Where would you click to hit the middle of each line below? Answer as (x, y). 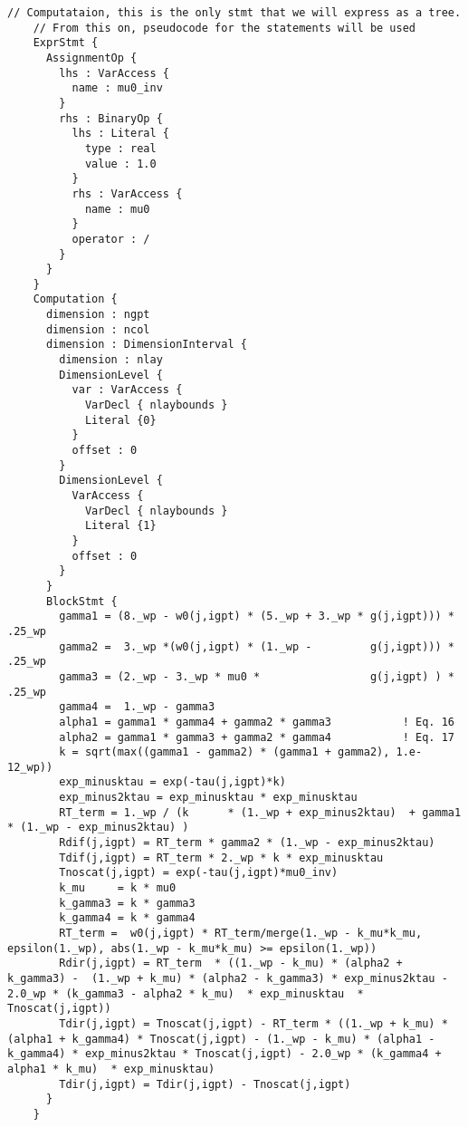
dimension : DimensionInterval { (146, 345)
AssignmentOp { (91, 58)
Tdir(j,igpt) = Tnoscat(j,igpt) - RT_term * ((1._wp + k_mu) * (253, 1023)
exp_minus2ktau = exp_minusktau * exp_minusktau (208, 798)
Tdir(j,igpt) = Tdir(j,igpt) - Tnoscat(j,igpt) (205, 1084)
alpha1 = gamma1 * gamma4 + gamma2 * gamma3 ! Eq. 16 (257, 722)
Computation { (75, 299)
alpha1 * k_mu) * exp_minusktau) (111, 1069)
